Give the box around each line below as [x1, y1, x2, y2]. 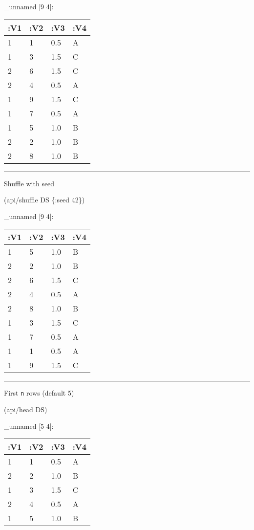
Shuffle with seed [4, 178, 55, 188]
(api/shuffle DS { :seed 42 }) [4, 195, 85, 205]
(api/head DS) [4, 404, 47, 415]
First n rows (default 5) [4, 388, 74, 398]
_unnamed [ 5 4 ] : [4, 420, 54, 431]
